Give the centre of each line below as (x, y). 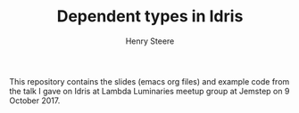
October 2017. (35, 101)
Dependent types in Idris (150, 16)
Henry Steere (150, 41)
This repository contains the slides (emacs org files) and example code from (149, 81)
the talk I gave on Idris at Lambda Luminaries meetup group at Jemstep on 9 (149, 91)
